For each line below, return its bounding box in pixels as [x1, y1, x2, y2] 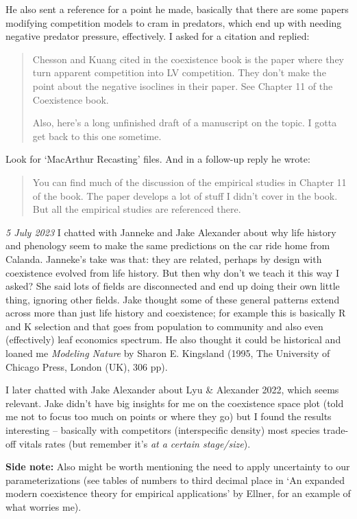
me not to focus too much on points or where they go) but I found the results [5, 409, 332, 424]
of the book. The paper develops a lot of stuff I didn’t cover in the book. [32, 188, 338, 203]
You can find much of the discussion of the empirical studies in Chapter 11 [32, 174, 347, 189]
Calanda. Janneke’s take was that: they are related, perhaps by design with [5, 251, 322, 266]
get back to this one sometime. [32, 128, 162, 143]
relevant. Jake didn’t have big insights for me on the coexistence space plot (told [5, 395, 344, 410]
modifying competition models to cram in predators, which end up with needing [5, 15, 342, 30]
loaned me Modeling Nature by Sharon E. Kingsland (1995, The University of [5, 346, 330, 360]
